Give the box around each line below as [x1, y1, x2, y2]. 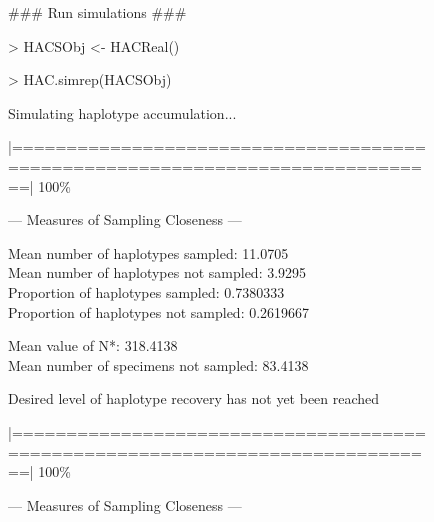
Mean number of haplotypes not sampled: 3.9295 [8, 262, 307, 283]
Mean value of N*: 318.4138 [8, 335, 178, 356]
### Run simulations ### [8, 2, 187, 22]
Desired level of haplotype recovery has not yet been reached [8, 388, 380, 409]
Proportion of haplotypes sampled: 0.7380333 [8, 281, 285, 302]
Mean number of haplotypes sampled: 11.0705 [8, 242, 289, 263]
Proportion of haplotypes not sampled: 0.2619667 [8, 301, 310, 322]
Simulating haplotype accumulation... [8, 102, 237, 123]
